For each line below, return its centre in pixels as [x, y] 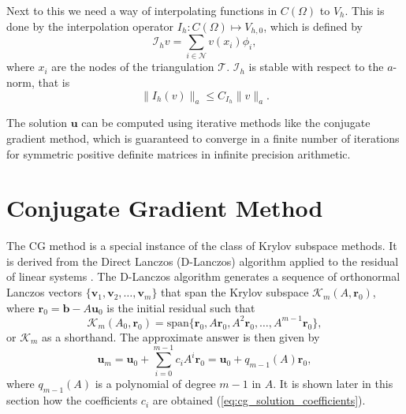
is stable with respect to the [316, 67]
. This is [365, 10]
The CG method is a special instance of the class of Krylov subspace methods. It [202, 246]
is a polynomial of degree [155, 384]
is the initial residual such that [181, 307]
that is [54, 82]
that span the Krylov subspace [235, 292]
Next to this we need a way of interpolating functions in [142, 10]
